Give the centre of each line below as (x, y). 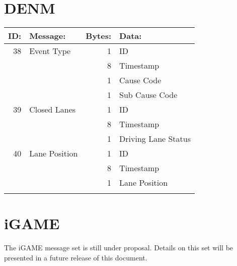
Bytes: (99, 36)
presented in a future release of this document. (76, 257)
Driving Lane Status (155, 139)
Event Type (50, 51)
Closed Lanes (53, 110)
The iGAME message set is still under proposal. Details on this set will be (119, 248)
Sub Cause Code (148, 95)
